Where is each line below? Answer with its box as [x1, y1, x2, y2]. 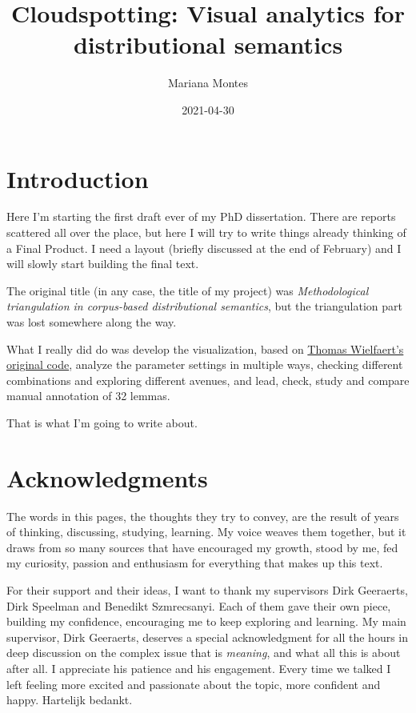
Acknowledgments [6, 461, 208, 494]
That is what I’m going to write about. [6, 414, 198, 431]
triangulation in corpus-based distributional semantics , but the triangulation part [6, 298, 403, 314]
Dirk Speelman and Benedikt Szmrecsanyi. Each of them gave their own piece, [6, 597, 391, 614]
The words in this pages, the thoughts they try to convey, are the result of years [6, 507, 399, 524]
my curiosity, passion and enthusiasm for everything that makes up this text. [6, 555, 383, 571]
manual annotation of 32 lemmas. [6, 387, 170, 404]
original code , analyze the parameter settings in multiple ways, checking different [6, 356, 403, 373]
